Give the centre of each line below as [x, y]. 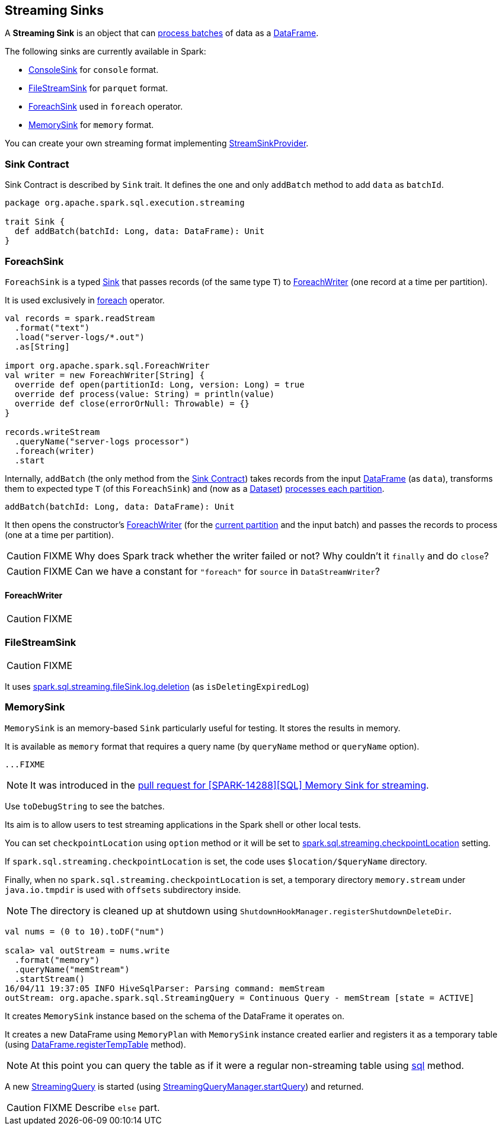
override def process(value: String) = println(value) [145, 394]
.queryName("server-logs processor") [102, 441]
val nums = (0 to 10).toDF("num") [85, 931]
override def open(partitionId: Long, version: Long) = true [159, 384]
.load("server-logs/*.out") [80, 337]
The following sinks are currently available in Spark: [105, 52]
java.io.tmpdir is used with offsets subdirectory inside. [123, 889]
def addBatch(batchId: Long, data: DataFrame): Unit [140, 231]
